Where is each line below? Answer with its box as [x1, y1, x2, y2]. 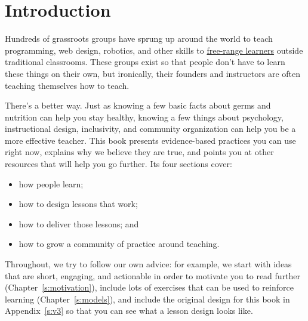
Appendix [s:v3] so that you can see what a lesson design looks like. [5, 304, 253, 317]
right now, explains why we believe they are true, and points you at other [5, 146, 274, 158]
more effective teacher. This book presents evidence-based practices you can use [5, 134, 296, 146]
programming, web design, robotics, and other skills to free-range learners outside [5, 44, 303, 56]
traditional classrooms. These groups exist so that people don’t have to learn [5, 55, 285, 68]
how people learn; [19, 177, 84, 190]
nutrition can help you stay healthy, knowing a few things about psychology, [5, 110, 284, 123]
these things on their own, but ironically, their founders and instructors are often [5, 67, 300, 79]
